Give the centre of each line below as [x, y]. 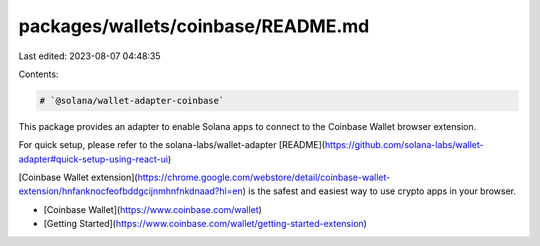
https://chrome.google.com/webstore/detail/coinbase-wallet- [264, 177]
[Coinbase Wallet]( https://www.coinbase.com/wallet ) [152, 209]
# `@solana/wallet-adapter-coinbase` [132, 100]
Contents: [38, 74]
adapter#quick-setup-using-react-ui [93, 159]
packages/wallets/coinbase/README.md [194, 26]
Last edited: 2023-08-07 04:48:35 [89, 56]
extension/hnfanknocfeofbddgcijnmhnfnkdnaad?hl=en [131, 191]
